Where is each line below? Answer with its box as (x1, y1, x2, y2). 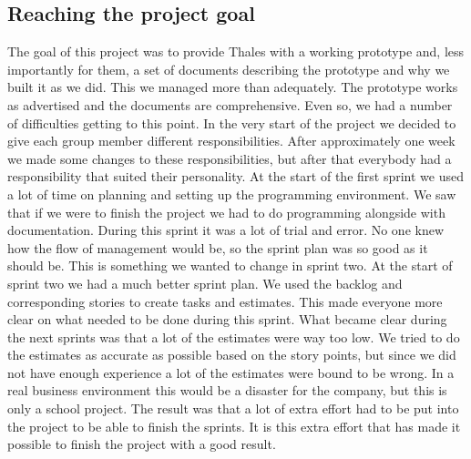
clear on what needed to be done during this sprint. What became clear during (7, 310, 447, 329)
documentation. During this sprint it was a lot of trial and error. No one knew (7, 220, 445, 240)
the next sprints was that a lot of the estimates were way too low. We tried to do (7, 327, 460, 346)
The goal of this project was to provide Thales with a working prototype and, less (7, 42, 465, 61)
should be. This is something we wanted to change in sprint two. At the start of (7, 256, 453, 275)
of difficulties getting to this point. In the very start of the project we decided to (7, 113, 456, 132)
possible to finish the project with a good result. (7, 434, 276, 454)
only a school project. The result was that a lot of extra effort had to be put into (7, 399, 459, 418)
